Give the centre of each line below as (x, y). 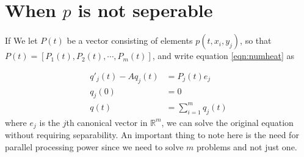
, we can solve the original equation (227, 122)
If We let (21, 40)
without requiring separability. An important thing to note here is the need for (152, 135)
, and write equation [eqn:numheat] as (223, 56)
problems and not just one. (247, 146)
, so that (256, 40)
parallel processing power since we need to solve (94, 146)
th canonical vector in (107, 122)
